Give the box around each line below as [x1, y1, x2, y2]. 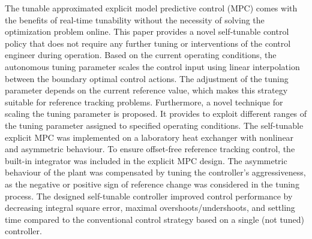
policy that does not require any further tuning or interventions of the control [5, 37, 291, 49]
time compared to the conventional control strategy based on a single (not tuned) [5, 213, 304, 225]
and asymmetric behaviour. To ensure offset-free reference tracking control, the [5, 143, 295, 155]
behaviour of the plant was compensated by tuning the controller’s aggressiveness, [5, 166, 306, 179]
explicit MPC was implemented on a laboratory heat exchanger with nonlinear [5, 131, 294, 143]
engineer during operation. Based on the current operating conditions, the [5, 49, 277, 61]
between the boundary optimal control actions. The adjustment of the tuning [5, 72, 289, 84]
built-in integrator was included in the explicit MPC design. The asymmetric [5, 154, 287, 167]
